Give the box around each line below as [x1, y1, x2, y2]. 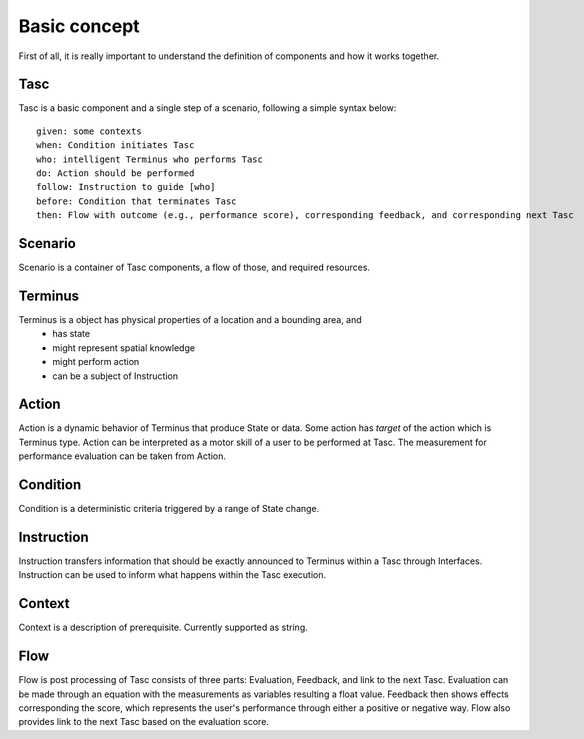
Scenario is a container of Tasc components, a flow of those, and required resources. [18, 261, 370, 274]
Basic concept [18, 15, 140, 37]
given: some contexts [36, 125, 142, 137]
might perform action [52, 356, 140, 368]
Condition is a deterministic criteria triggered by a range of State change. [18, 503, 320, 515]
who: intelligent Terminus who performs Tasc [36, 153, 264, 165]
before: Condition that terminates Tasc [36, 195, 237, 207]
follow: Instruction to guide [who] [36, 181, 216, 193]
